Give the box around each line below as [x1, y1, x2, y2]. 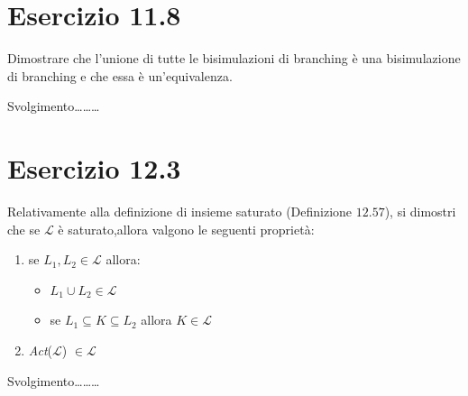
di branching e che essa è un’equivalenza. [7, 66, 233, 85]
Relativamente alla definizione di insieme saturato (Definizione [7, 202, 353, 221]
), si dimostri [384, 202, 456, 221]
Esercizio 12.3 [7, 150, 181, 187]
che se [7, 219, 41, 238]
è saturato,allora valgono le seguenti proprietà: [58, 219, 315, 238]
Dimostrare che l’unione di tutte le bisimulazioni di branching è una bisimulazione [7, 49, 461, 68]
